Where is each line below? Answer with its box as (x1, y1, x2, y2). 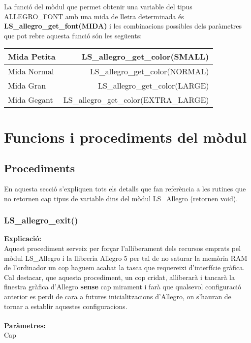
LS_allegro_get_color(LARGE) (97, 80, 209, 92)
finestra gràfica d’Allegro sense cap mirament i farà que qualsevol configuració (4, 281, 242, 292)
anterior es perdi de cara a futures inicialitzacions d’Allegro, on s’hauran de (4, 291, 231, 301)
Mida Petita (8, 51, 56, 62)
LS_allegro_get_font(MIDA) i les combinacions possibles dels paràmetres (4, 21, 242, 31)
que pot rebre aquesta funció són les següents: (4, 30, 142, 40)
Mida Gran (8, 80, 46, 92)
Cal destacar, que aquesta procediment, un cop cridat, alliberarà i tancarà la (4, 272, 235, 282)
